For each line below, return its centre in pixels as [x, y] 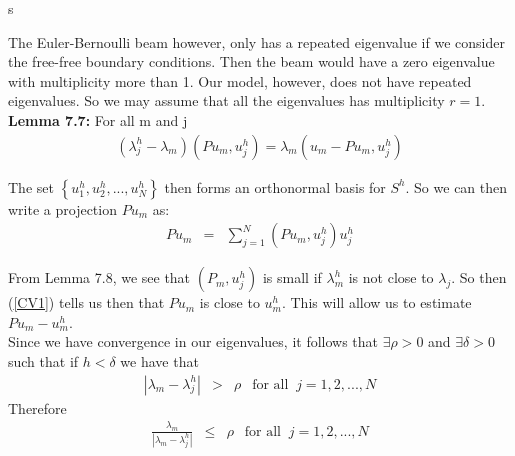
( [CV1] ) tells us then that [86, 302]
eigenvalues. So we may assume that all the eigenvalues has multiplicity [226, 100]
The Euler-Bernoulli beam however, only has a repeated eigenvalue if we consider [256, 41]
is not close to [391, 277]
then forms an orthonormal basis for [275, 186]
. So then [479, 277]
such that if [43, 361]
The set [31, 186]
